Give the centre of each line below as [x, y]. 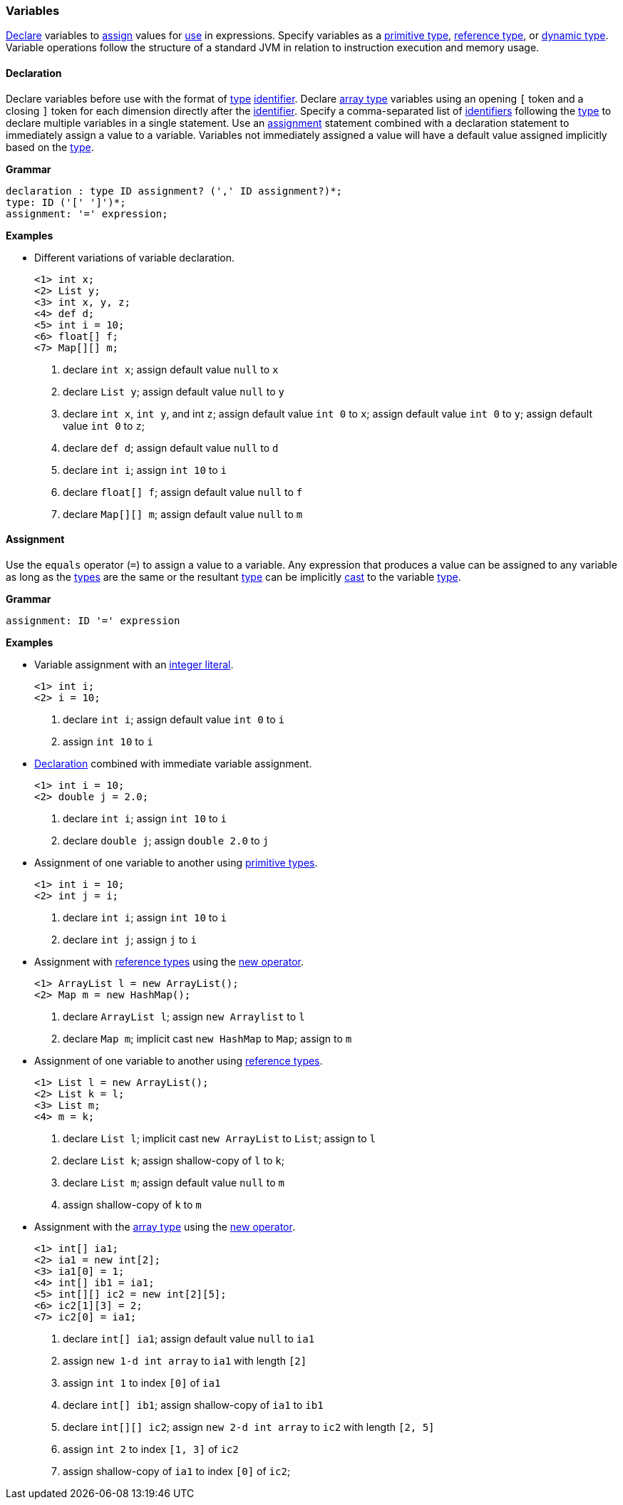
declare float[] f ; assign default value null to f [183, 492]
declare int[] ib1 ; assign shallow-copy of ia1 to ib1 [193, 1405]
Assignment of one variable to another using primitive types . [176, 862]
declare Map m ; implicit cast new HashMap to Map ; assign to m [207, 1038]
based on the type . [50, 147]
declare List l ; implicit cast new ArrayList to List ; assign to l [219, 1138]
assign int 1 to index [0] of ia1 [142, 1382]
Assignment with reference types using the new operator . [169, 961]
